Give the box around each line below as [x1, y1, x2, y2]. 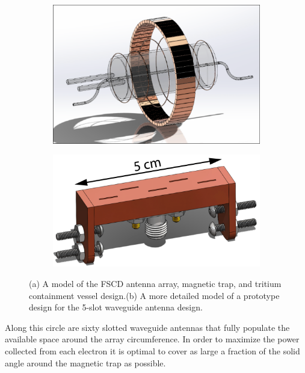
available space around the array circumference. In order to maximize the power [5, 333, 300, 345]
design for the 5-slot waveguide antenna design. [29, 301, 203, 313]
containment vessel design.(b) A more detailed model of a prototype [29, 289, 280, 301]
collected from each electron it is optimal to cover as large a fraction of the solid [5, 345, 300, 357]
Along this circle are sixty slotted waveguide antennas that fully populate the [5, 321, 290, 333]
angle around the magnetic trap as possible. [5, 356, 166, 369]
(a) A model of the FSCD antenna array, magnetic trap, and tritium [29, 277, 282, 290]
